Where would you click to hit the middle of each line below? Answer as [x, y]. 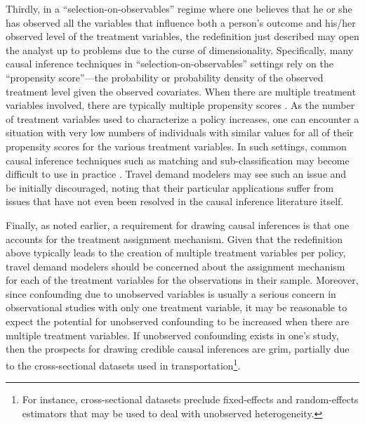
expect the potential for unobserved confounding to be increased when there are [178, 321]
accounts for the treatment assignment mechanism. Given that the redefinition [174, 238]
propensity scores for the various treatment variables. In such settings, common [176, 146]
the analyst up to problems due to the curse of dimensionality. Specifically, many [180, 50]
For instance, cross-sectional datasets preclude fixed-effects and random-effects [190, 399]
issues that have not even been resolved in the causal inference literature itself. [175, 201]
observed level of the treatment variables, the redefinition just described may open [182, 36]
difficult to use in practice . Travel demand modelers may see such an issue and [176, 174]
